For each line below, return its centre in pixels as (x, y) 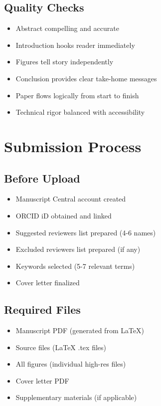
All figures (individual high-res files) (71, 364)
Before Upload (42, 178)
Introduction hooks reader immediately (75, 45)
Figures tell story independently (65, 62)
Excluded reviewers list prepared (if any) (78, 249)
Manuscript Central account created (71, 199)
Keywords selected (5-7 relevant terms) (75, 266)
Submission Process (73, 146)
